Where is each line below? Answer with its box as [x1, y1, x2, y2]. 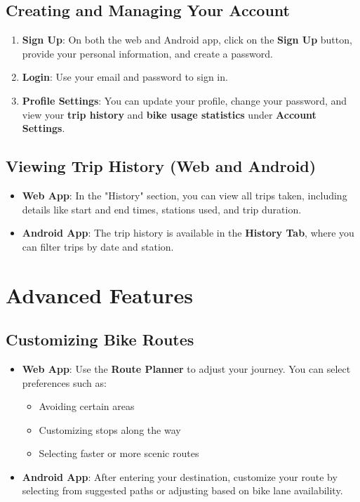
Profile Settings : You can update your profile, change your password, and [22, 93, 347, 107]
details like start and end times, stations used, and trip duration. [22, 202, 302, 216]
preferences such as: [22, 375, 107, 390]
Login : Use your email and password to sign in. [22, 70, 228, 84]
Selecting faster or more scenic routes [39, 446, 199, 461]
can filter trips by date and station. [22, 239, 174, 253]
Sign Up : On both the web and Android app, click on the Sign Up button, [22, 32, 352, 47]
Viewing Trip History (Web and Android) [6, 155, 316, 177]
